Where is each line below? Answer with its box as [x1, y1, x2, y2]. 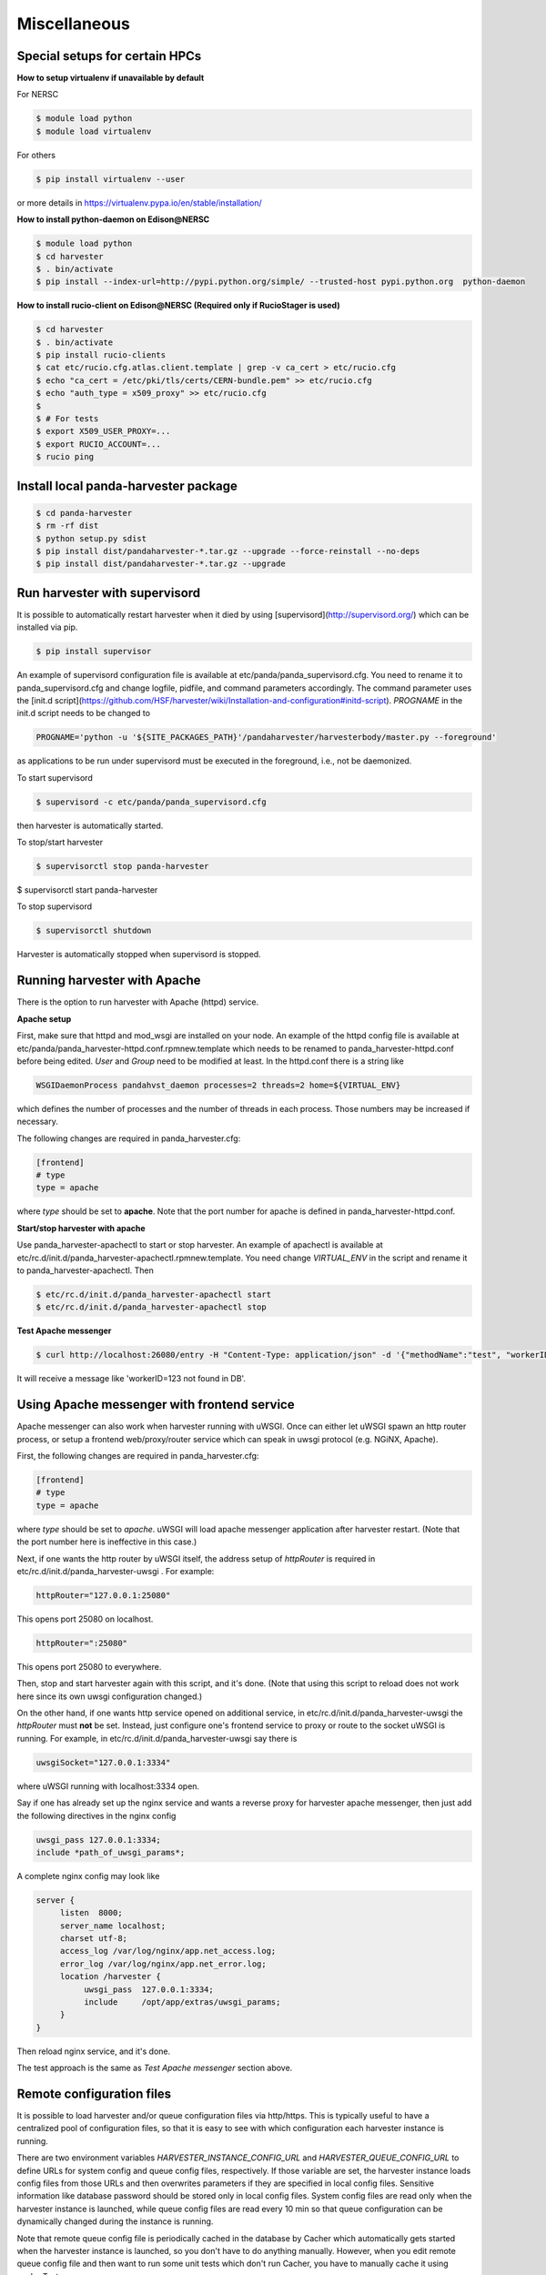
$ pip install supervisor [35, 646, 152, 657]
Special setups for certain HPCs [16, 48, 202, 64]
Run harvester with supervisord [16, 585, 201, 601]
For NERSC [16, 89, 59, 100]
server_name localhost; [59, 1920, 167, 1931]
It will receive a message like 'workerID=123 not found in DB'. [16, 1373, 246, 1384]
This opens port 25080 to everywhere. [16, 1661, 162, 1672]
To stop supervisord [16, 901, 93, 912]
